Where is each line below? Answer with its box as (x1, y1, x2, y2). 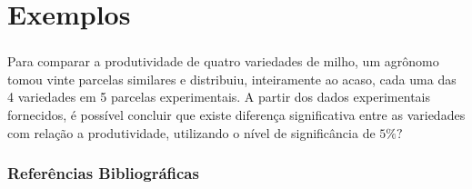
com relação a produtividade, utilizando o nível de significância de (7, 123, 376, 142)
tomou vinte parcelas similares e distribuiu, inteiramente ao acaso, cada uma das (7, 69, 457, 88)
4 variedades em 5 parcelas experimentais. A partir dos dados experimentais (7, 87, 430, 106)
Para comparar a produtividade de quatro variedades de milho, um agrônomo (7, 52, 439, 71)
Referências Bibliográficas (7, 162, 199, 184)
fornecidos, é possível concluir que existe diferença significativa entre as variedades (7, 105, 466, 124)
